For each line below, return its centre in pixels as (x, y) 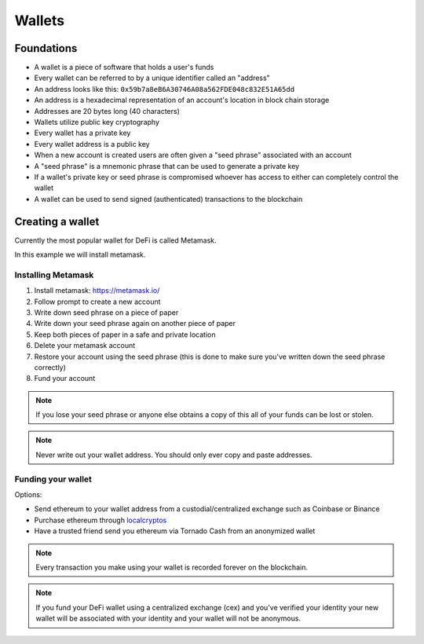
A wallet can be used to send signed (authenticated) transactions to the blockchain (168, 199)
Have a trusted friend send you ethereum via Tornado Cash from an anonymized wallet (175, 531)
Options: (28, 495)
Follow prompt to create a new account (97, 302)
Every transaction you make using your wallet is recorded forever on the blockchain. (172, 567)
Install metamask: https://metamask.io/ (97, 291)
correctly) (50, 367)
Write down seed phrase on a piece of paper (106, 312)
